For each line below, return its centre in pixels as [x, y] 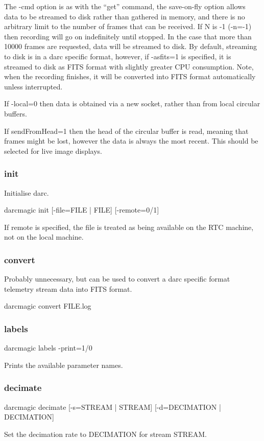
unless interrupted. [33, 86]
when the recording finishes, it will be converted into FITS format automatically [130, 76]
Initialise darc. [27, 192]
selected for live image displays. [53, 150]
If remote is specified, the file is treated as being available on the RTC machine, [129, 227]
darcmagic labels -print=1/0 [48, 348]
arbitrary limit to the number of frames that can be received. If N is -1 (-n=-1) [128, 26]
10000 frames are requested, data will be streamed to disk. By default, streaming [131, 46]
